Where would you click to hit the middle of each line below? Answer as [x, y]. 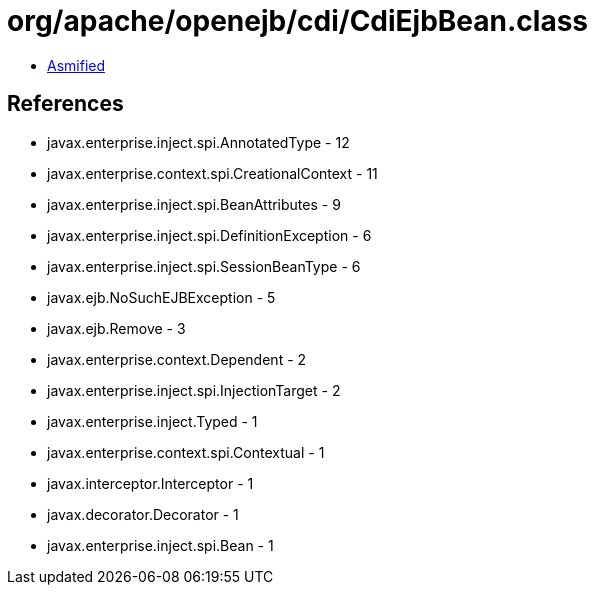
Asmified [76, 65]
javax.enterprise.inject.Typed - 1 [152, 421]
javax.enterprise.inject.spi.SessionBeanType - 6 [204, 266]
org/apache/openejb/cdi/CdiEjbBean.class [298, 21]
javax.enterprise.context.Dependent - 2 [177, 359]
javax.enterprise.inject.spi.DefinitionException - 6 [209, 235]
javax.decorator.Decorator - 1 [143, 514]
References [65, 104]
